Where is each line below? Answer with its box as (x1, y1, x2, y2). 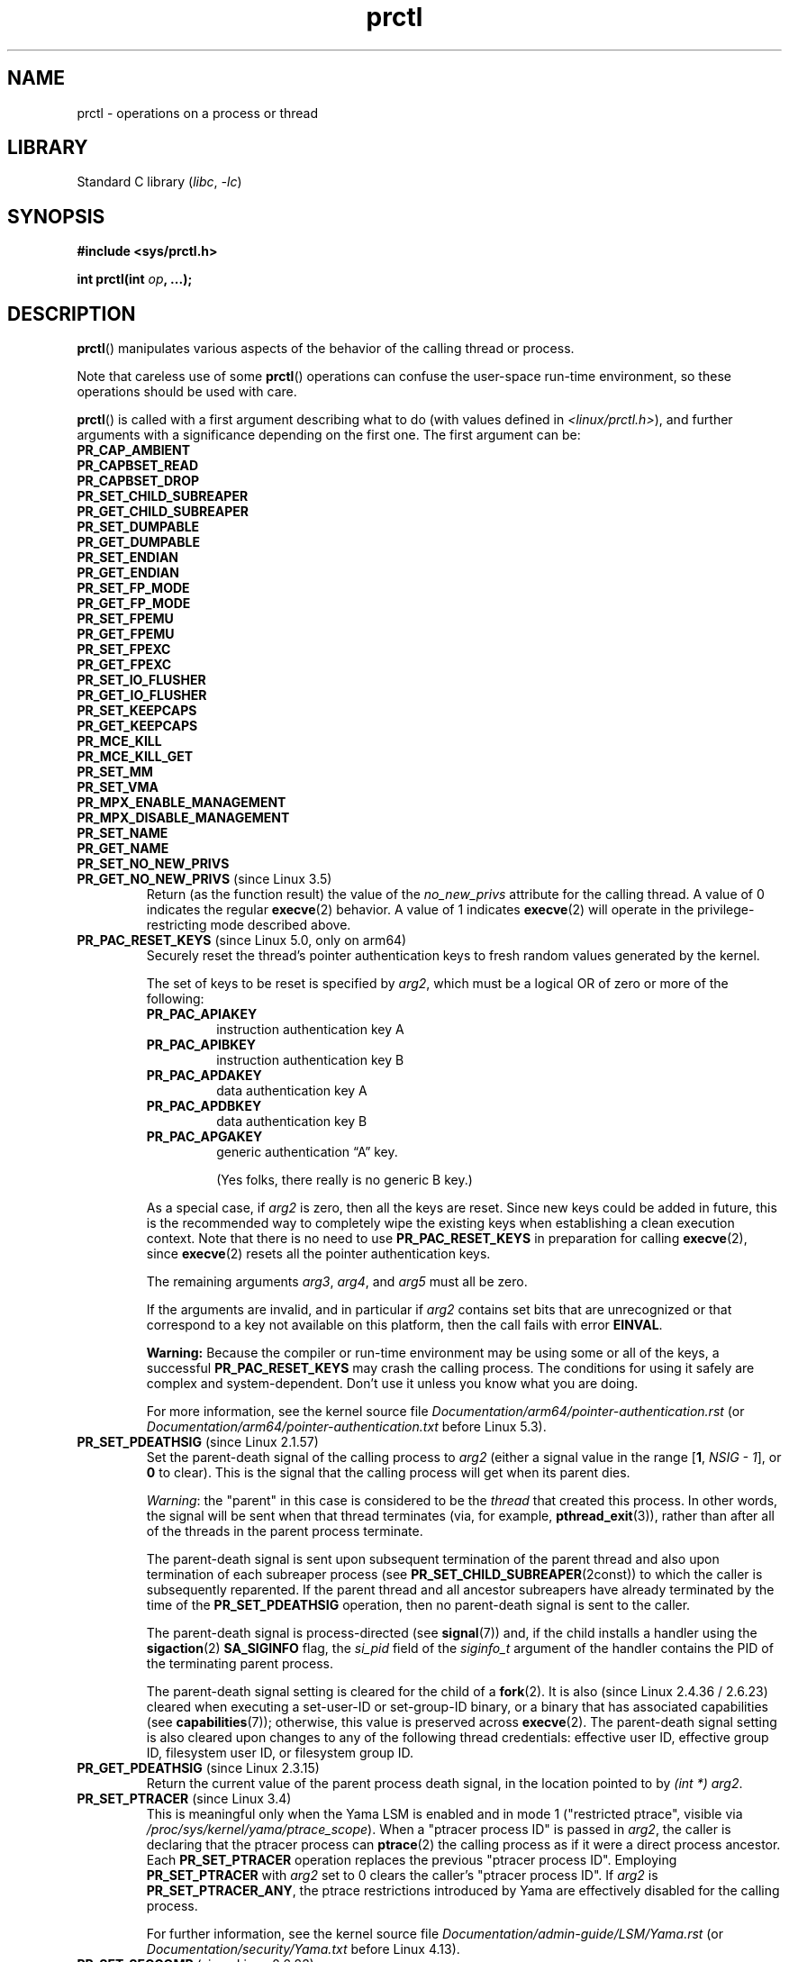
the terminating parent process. (146, 1656, 333, 1672)
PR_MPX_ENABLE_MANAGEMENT (77, 795, 286, 811)
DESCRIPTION (7, 302, 136, 325)
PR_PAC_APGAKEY (146, 1129, 263, 1145)
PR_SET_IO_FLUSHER (77, 672, 206, 688)
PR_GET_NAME (77, 840, 169, 857)
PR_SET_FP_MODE (77, 580, 190, 596)
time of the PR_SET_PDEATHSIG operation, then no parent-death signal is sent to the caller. (146, 1597, 691, 1613)
